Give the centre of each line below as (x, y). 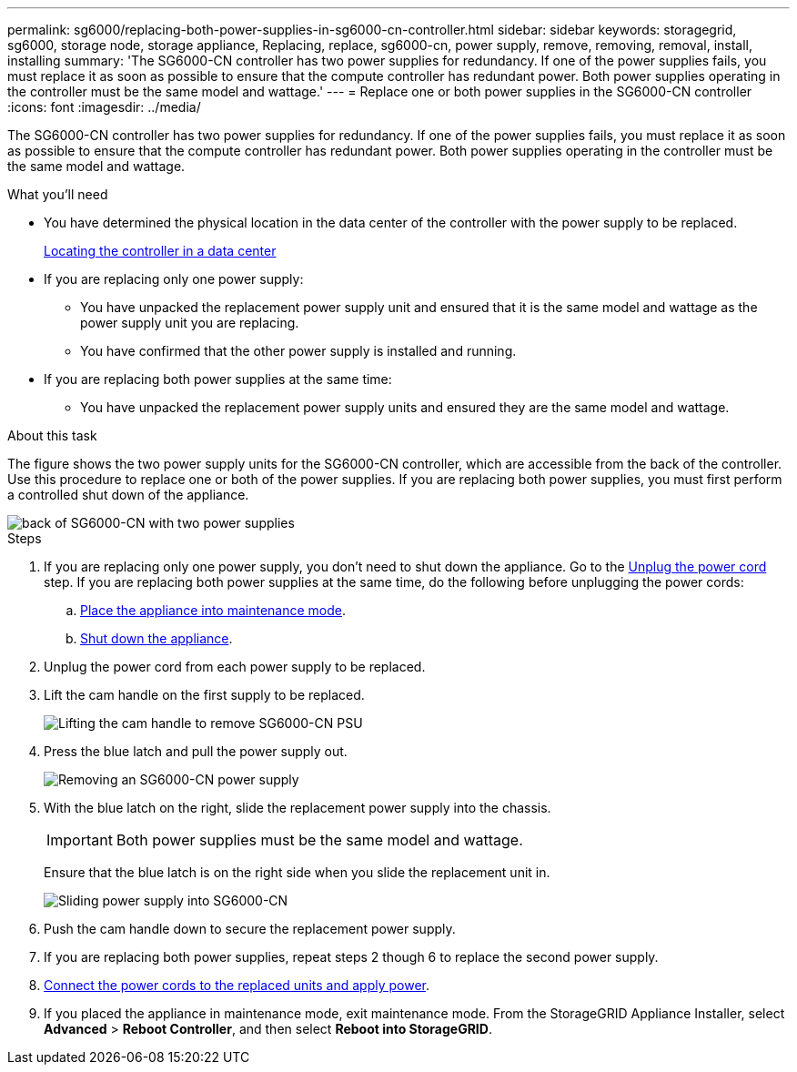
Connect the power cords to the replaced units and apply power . (237, 985)
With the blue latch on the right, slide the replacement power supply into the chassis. (298, 808)
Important (80, 840)
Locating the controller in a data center (160, 251)
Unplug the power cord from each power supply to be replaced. (235, 667)
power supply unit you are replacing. (190, 323)
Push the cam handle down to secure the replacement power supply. (250, 929)
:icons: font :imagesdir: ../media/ (104, 107)
